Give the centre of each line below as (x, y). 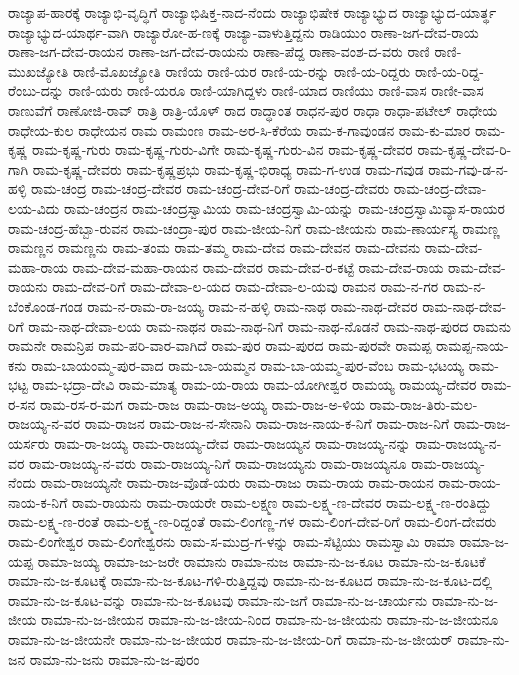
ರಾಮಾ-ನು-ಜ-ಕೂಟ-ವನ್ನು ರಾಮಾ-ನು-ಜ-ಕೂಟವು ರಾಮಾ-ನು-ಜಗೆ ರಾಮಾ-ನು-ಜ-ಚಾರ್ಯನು (218, 599)
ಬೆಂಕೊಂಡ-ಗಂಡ (45, 305)
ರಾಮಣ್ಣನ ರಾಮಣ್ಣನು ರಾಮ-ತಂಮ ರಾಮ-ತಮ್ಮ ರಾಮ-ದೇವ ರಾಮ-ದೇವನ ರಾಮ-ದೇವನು (214, 247)
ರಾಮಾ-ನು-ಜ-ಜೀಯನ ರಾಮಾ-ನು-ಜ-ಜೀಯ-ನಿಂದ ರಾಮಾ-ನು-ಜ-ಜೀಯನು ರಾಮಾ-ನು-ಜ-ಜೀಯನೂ (270, 619)
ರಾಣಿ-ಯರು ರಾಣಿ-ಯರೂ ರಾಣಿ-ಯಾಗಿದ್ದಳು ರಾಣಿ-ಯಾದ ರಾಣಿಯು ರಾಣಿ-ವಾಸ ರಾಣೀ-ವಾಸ (276, 90)
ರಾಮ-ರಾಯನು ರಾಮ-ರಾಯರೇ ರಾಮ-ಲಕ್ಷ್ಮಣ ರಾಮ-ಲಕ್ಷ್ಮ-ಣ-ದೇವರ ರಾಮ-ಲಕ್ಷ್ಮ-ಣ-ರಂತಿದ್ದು (281, 501)
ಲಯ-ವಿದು (34, 207)
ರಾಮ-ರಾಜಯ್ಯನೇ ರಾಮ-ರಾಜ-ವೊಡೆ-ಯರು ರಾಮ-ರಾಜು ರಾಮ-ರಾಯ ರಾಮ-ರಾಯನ (237, 482)
